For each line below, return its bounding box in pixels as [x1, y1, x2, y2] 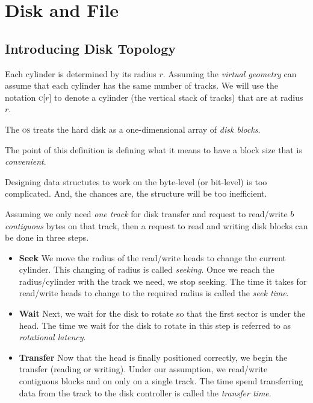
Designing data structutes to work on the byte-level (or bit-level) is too [5, 175, 267, 188]
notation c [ [5, 90, 46, 103]
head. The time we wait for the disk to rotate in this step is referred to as [19, 319, 291, 331]
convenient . [5, 155, 46, 168]
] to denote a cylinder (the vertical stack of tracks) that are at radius [49, 90, 303, 103]
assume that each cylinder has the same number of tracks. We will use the [5, 79, 278, 92]
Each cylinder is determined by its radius [5, 67, 156, 80]
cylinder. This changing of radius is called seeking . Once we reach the [19, 263, 274, 276]
